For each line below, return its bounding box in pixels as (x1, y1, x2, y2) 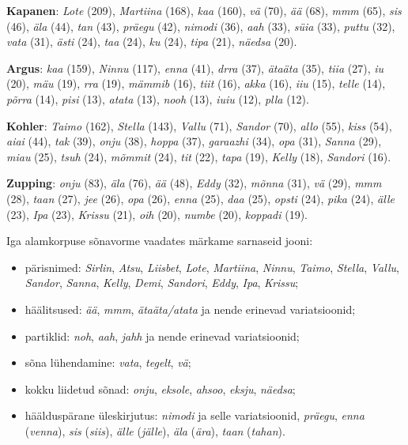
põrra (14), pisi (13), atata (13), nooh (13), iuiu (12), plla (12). (6, 90, 309, 107)
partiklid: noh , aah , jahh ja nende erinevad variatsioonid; (25, 327, 300, 344)
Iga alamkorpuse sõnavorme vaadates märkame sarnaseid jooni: (6, 232, 313, 249)
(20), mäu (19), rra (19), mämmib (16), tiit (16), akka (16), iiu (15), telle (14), (6, 75, 386, 92)
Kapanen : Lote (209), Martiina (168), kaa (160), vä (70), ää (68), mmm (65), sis (6, 2, 402, 18)
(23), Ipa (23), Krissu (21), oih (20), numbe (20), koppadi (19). (6, 206, 308, 222)
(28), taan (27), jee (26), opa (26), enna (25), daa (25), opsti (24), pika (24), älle (6, 190, 395, 206)
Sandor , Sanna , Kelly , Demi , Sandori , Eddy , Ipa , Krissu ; (25, 274, 299, 291)
